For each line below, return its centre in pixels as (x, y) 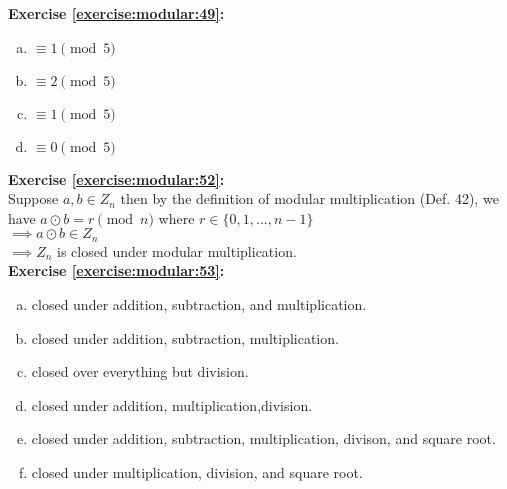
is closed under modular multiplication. (177, 250)
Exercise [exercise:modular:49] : (116, 13)
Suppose (33, 198)
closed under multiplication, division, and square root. (197, 471)
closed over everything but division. (140, 371)
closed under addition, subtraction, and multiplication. (199, 304)
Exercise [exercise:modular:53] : (116, 270)
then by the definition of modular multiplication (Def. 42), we (309, 198)
